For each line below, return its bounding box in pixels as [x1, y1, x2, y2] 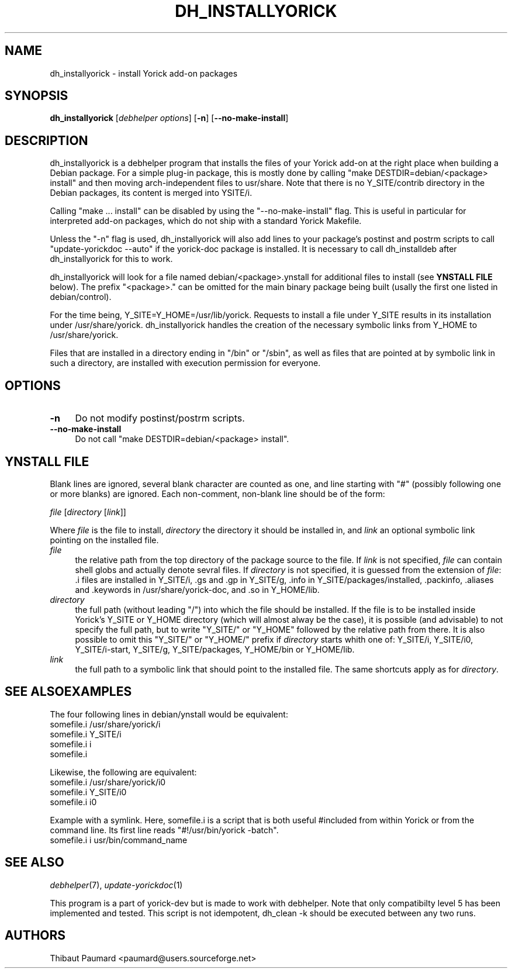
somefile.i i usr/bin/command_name [50, 834, 188, 845]
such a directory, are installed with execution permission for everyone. [50, 358, 321, 368]
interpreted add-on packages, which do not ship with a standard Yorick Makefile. [50, 216, 362, 226]
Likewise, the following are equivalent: [50, 767, 197, 777]
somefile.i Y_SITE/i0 [50, 786, 127, 797]
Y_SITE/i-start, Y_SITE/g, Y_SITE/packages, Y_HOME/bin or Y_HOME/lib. [75, 644, 355, 654]
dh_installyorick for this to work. [50, 254, 173, 264]
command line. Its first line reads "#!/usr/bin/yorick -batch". [50, 824, 279, 835]
